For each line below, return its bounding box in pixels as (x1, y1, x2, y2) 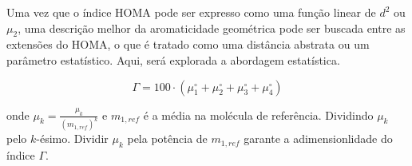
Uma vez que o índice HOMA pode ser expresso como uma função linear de (6, 4, 376, 20)
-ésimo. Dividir (36, 130, 109, 147)
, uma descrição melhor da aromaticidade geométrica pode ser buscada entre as (18, 19, 406, 36)
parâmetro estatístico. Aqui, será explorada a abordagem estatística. (6, 51, 340, 68)
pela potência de (127, 130, 208, 147)
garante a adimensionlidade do (244, 130, 393, 147)
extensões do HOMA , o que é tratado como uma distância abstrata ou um (6, 36, 370, 53)
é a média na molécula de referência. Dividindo (143, 106, 374, 123)
